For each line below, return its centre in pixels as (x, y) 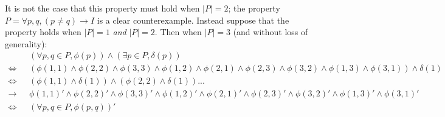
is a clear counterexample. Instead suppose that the (193, 20)
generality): (26, 43)
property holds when (43, 32)
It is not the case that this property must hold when (102, 8)
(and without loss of (271, 32)
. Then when (178, 32)
